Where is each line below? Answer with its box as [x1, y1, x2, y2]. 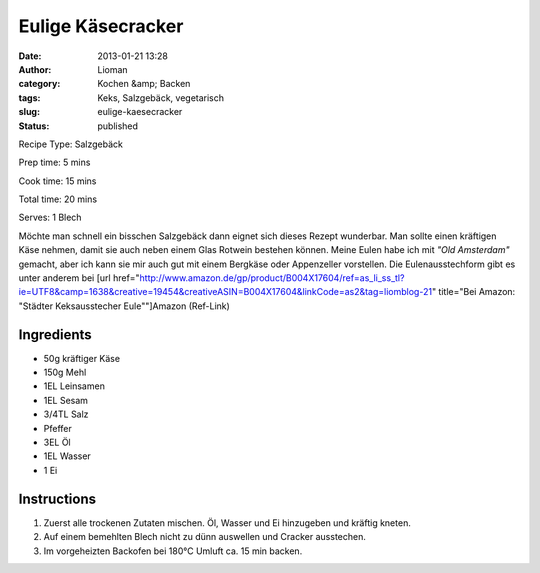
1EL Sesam [43, 394, 89, 406]
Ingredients [18, 326, 92, 343]
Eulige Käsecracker [18, 15, 184, 37]
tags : [18, 91, 41, 104]
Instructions [18, 490, 97, 507]
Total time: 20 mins [18, 193, 98, 205]
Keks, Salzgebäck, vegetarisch [97, 91, 225, 104]
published [97, 120, 139, 132]
